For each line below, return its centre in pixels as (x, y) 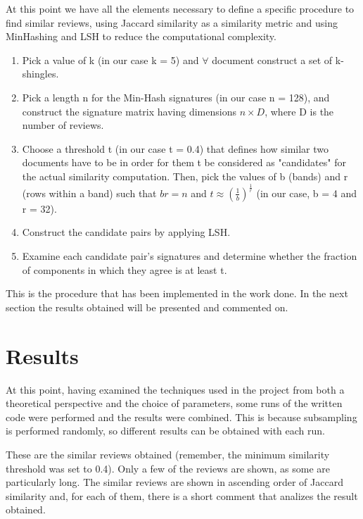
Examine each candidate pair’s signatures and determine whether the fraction (190, 256)
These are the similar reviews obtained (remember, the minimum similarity (168, 454)
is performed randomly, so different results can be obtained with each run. (166, 431)
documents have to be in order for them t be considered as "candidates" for (184, 162)
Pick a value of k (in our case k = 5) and (110, 60)
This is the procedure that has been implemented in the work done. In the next (177, 293)
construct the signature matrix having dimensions (129, 111)
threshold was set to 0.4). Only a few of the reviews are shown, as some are (168, 468)
